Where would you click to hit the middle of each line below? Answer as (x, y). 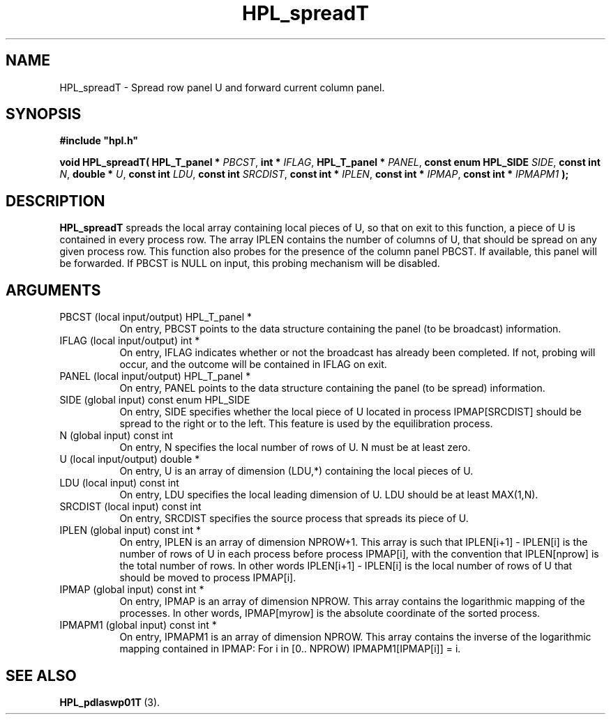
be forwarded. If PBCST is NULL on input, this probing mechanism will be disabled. (250, 263)
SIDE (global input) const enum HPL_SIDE (155, 400)
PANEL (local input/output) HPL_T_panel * (155, 376)
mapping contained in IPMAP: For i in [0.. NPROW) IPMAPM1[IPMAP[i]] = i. (290, 649)
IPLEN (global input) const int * (130, 530)
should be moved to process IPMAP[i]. (208, 578)
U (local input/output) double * (130, 459)
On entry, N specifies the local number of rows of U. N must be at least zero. (295, 447)
